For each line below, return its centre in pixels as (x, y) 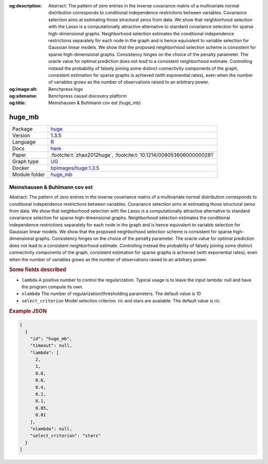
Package (22, 129)
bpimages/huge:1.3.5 (75, 168)
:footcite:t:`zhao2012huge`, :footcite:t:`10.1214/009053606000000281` (133, 155)
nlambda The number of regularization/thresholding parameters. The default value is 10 (111, 294)
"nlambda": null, (51, 429)
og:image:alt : (23, 89)
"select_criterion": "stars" (66, 436)
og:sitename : (23, 96)
